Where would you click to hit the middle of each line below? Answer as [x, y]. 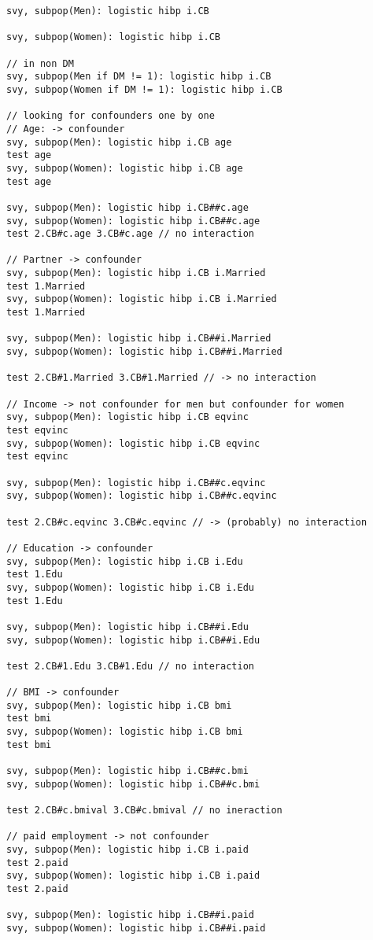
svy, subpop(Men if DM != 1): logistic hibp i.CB [139, 77]
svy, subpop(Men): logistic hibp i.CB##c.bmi [127, 771]
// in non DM [40, 63]
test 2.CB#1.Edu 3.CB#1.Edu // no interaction [130, 666]
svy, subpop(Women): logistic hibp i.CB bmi [125, 732]
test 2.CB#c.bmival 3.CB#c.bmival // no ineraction [144, 811]
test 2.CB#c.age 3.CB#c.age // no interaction [130, 234]
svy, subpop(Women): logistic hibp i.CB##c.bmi [133, 784]
